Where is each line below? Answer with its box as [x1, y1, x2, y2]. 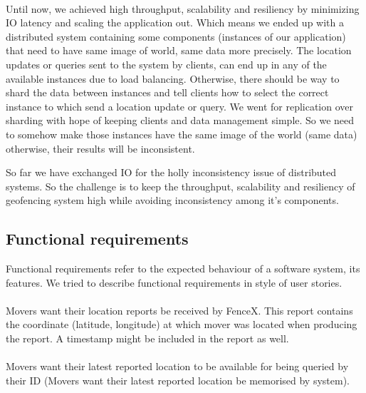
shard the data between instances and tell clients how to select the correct [6, 85, 329, 100]
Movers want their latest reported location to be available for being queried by [6, 359, 349, 374]
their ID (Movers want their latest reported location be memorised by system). [6, 372, 350, 387]
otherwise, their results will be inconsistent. [6, 141, 195, 155]
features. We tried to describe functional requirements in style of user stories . [6, 275, 343, 290]
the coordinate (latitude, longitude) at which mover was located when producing [6, 317, 357, 332]
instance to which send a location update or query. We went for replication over [6, 98, 354, 113]
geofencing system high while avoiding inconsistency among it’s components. [6, 193, 339, 208]
